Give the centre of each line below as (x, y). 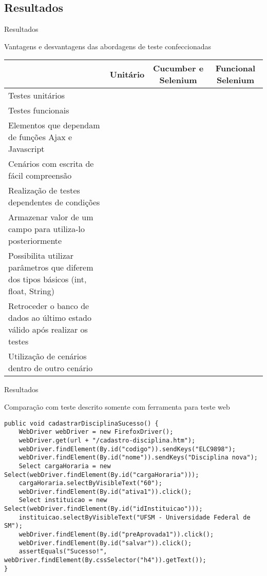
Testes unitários (37, 95)
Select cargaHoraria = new (65, 466)
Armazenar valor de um (51, 217)
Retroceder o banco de (49, 306)
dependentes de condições (54, 202)
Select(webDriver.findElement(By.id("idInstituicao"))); (103, 509)
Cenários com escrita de (51, 164)
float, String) (31, 291)
